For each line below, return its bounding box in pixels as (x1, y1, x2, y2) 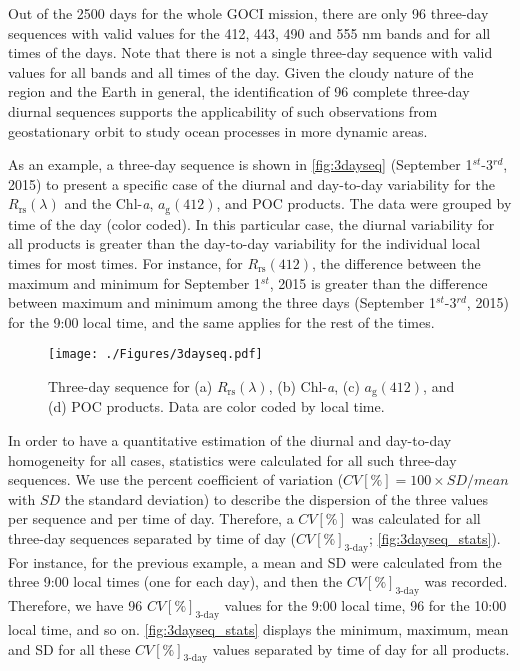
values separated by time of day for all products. (212, 638, 510, 659)
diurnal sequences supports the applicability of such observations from (8, 100, 438, 121)
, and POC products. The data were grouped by (216, 193, 512, 214)
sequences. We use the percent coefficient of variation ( (8, 469, 344, 490)
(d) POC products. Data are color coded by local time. (48, 396, 385, 417)
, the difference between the (311, 252, 481, 273)
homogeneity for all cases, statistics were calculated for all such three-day (8, 449, 457, 470)
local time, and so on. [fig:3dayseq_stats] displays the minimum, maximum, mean (8, 619, 509, 640)
